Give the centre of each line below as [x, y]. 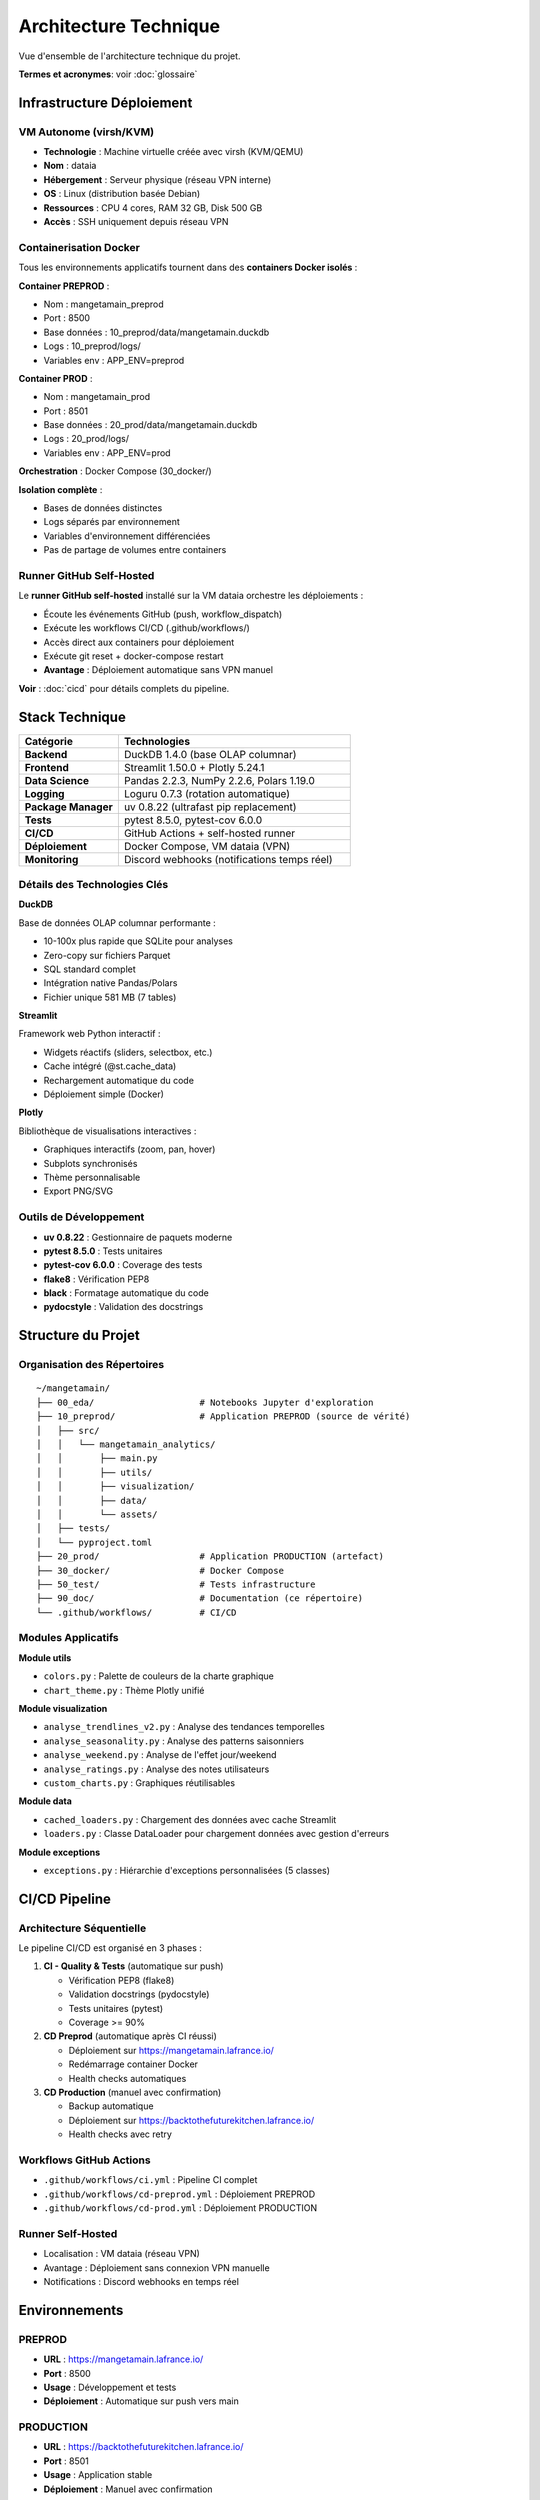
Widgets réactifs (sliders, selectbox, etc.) [128, 1052]
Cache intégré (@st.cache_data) [110, 1066]
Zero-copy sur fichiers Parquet [107, 955]
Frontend [46, 767]
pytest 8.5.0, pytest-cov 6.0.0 [193, 820]
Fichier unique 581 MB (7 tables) [110, 997]
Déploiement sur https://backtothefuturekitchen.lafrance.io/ [191, 2120]
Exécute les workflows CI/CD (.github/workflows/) [146, 628]
